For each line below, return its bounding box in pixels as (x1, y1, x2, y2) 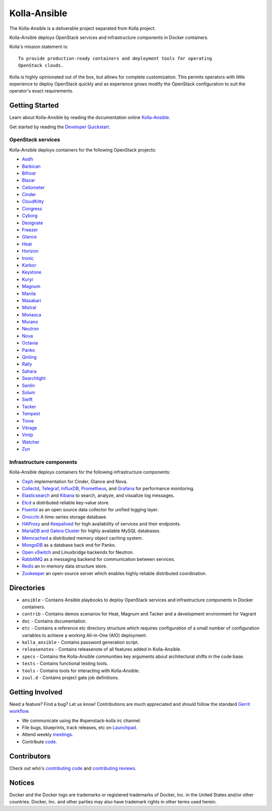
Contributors (9, 752, 51, 760)
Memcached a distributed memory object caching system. (22, 535, 143, 541)
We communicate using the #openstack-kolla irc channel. (22, 718, 142, 724)
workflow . (9, 708, 30, 714)
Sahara (22, 368, 37, 374)
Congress (22, 205, 42, 212)
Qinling (22, 354, 37, 360)
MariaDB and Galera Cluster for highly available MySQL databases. (22, 528, 161, 534)
